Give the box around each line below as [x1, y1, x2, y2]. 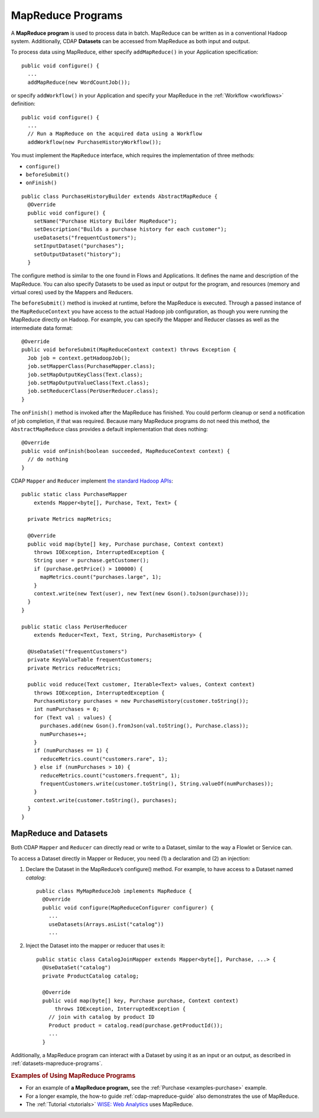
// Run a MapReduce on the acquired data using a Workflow [27, 131, 202, 137]
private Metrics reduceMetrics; [27, 664, 121, 672]
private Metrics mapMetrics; [27, 516, 112, 523]
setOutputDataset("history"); [33, 251, 121, 258]
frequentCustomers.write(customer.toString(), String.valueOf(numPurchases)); [40, 780, 274, 787]
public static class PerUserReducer [21, 623, 128, 630]
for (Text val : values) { [33, 714, 112, 721]
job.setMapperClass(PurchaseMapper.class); [27, 363, 156, 370]
